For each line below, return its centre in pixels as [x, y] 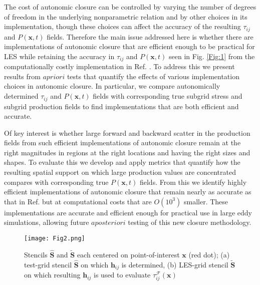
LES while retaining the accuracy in [59, 56]
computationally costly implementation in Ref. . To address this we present [119, 66]
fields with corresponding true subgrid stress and [168, 96]
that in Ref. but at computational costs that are [78, 201]
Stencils [36, 254]
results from [22, 76]
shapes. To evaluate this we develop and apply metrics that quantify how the [122, 162]
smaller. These [206, 201]
